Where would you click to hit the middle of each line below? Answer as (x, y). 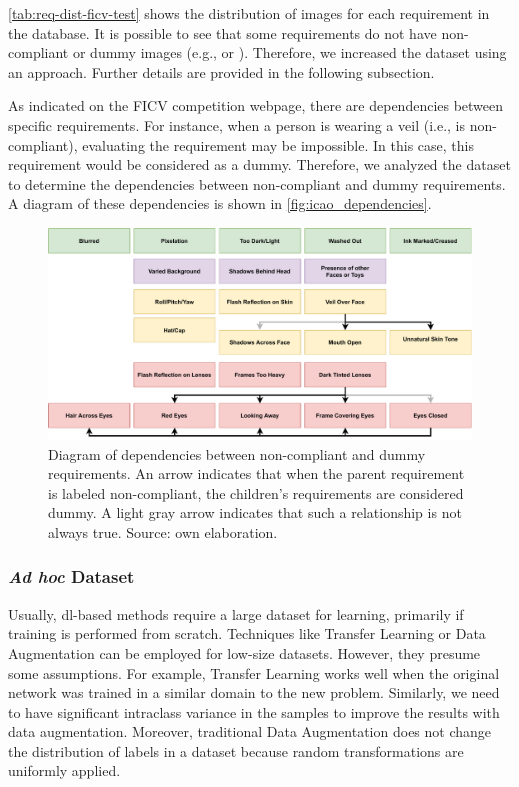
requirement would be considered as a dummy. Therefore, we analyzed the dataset (259, 164)
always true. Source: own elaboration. (163, 531)
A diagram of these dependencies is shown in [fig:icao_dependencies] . (220, 203)
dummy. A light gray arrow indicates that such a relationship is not (255, 512)
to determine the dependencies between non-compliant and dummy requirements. (257, 183)
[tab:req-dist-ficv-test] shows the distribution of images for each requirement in (249, 13)
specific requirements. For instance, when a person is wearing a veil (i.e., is (236, 124)
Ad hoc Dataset (71, 576)
